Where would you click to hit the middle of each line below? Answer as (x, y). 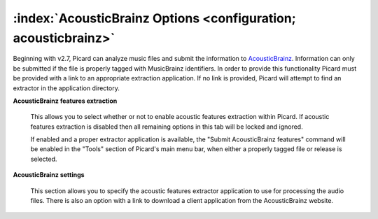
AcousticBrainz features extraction (65, 101)
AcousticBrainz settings (49, 175)
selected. (44, 159)
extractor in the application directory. (66, 88)
